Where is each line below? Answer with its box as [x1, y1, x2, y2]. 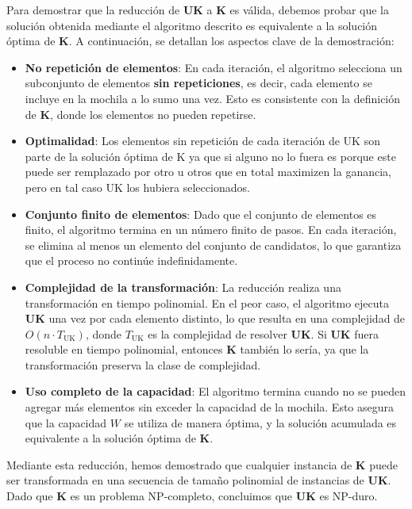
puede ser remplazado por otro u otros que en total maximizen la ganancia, [25, 163, 391, 180]
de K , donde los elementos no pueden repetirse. [25, 105, 256, 122]
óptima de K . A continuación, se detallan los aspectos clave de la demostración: [6, 33, 395, 49]
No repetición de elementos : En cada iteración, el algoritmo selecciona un [25, 59, 402, 75]
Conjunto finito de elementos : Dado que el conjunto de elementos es [25, 205, 377, 222]
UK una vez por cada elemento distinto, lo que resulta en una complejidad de [25, 310, 406, 327]
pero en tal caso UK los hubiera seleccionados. [25, 178, 250, 195]
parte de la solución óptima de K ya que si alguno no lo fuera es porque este [25, 147, 396, 164]
